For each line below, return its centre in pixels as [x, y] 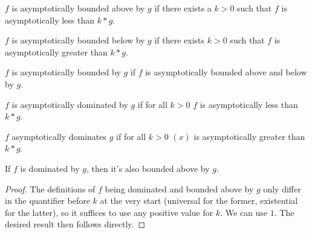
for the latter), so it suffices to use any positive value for [109, 212]
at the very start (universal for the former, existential [199, 201]
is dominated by [50, 168]
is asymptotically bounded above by [78, 8]
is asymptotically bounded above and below [226, 72]
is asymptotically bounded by [66, 72]
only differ [282, 188]
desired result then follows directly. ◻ [75, 224]
